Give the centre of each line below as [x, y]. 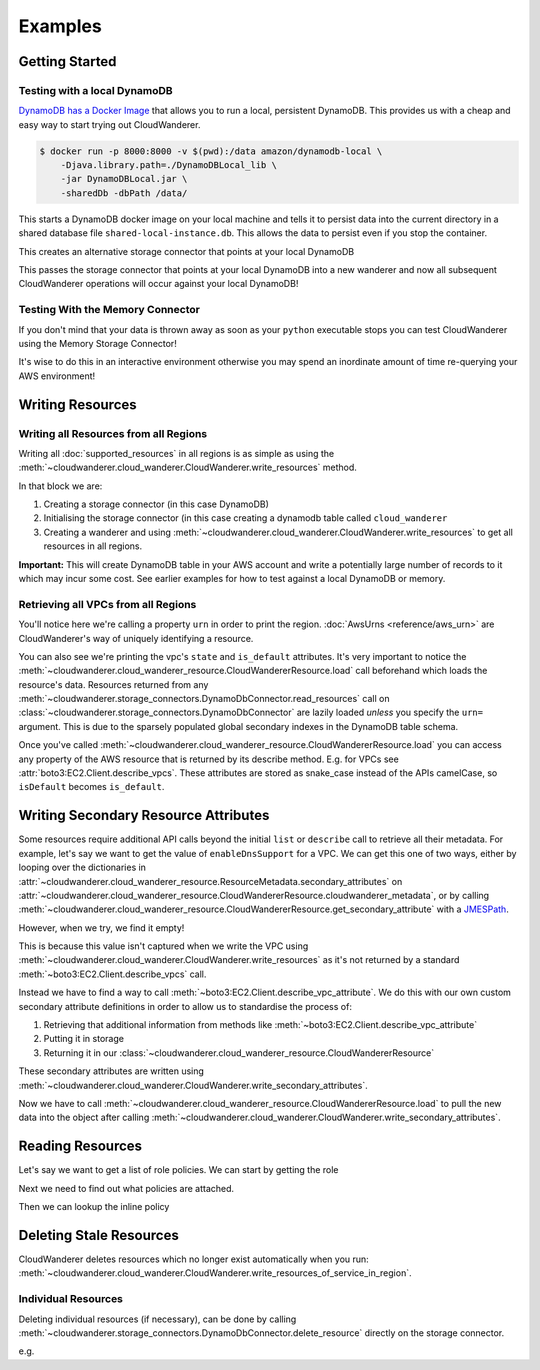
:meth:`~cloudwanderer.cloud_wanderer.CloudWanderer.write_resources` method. [187, 467]
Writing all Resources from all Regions [113, 433]
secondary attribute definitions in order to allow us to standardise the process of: [185, 1006]
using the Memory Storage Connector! [97, 343]
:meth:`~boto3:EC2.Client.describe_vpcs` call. [112, 974]
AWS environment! [57, 376]
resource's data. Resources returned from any [113, 684]
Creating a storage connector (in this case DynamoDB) [156, 504]
